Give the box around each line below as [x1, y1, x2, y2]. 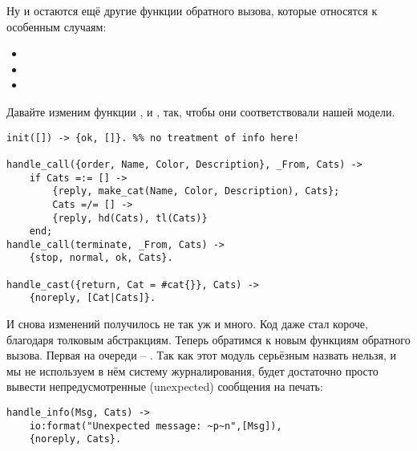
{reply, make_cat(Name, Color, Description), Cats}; [52, 185, 340, 197]
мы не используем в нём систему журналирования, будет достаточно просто [6, 362, 379, 379]
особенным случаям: [6, 18, 107, 35]
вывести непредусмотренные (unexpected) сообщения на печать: [6, 378, 323, 395]
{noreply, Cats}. [29, 433, 122, 445]
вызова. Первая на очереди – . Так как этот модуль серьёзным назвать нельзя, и [6, 347, 397, 364]
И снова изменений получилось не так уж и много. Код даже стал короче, [6, 315, 368, 332]
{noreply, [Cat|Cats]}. [29, 292, 156, 304]
